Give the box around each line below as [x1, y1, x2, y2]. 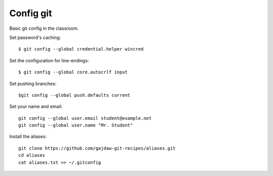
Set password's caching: [9, 34, 61, 40]
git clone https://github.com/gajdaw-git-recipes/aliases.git [18, 145, 176, 151]
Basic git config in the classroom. [9, 25, 79, 31]
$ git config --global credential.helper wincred [18, 46, 144, 52]
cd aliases [18, 152, 45, 158]
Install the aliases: [9, 134, 47, 140]
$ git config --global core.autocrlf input [18, 69, 128, 75]
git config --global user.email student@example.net [18, 115, 152, 121]
